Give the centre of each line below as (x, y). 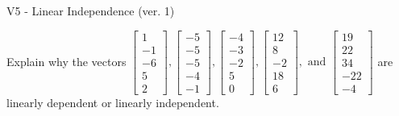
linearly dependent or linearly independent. (113, 102)
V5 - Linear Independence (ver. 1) (91, 10)
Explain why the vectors (66, 61)
